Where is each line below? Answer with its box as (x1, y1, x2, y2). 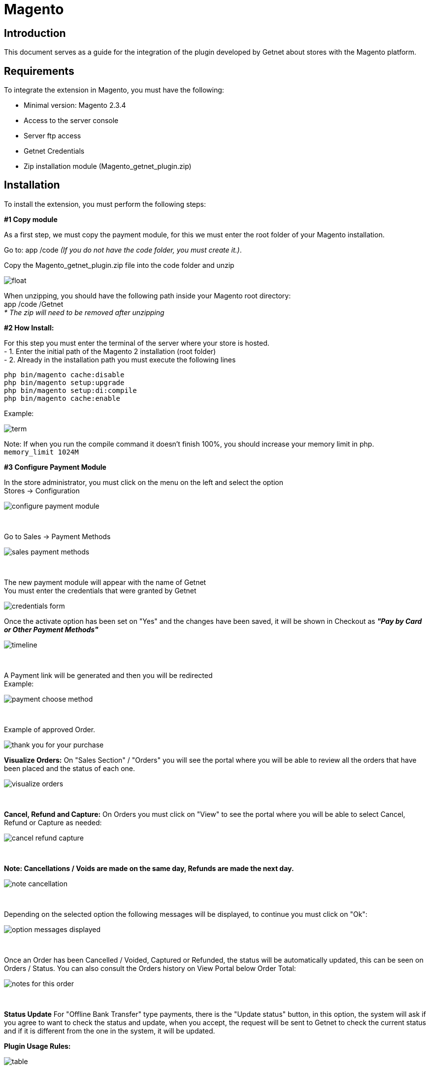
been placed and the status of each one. (4, 764, 135, 773)
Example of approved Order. (4, 725, 96, 734)
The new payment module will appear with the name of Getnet (4, 578, 206, 586)
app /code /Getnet (4, 299, 64, 308)
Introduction (4, 27, 66, 39)
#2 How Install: (4, 323, 54, 332)
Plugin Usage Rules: (4, 1041, 71, 1050)
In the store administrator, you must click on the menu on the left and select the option (4, 478, 284, 486)
